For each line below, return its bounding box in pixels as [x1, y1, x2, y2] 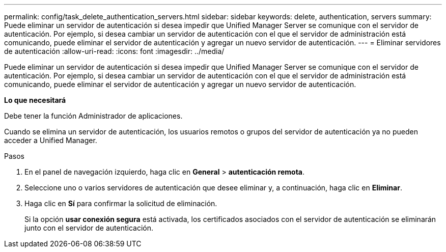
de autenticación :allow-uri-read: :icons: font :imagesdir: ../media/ [4, 47, 225, 55]
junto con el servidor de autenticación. [24, 223, 154, 232]
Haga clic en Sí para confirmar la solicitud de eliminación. [24, 199, 217, 208]
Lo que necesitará [4, 96, 66, 104]
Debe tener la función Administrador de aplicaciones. [4, 111, 183, 120]
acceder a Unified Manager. [4, 136, 97, 145]
